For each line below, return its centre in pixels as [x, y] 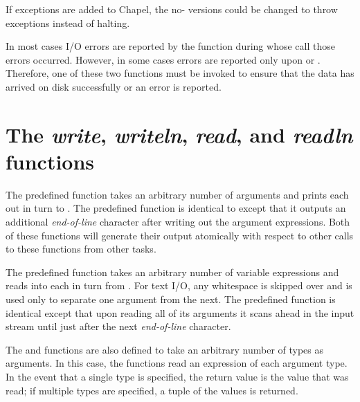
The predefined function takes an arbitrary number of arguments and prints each [177, 194]
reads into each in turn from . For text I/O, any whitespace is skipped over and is [179, 285]
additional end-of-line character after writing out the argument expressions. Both [178, 222]
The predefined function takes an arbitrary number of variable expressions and [172, 272]
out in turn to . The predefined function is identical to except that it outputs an [176, 208]
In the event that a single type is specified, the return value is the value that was [177, 376]
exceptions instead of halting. [68, 22]
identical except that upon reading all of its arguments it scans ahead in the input [180, 312]
